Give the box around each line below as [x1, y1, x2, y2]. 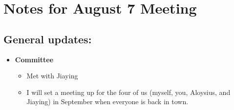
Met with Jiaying [26, 71, 78, 81]
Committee [15, 54, 54, 64]
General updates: [3, 31, 92, 46]
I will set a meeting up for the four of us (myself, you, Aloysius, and [26, 87, 231, 97]
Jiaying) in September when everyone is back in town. [26, 96, 189, 107]
